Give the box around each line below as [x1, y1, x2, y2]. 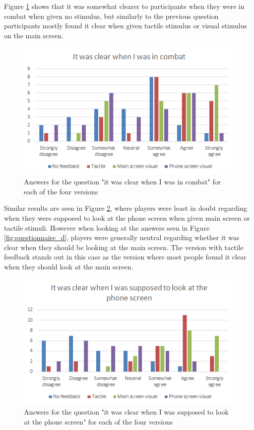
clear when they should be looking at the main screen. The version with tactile [4, 242, 244, 252]
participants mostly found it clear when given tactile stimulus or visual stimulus [4, 20, 247, 31]
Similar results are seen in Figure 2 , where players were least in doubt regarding [4, 203, 247, 213]
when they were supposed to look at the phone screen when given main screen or [4, 212, 250, 223]
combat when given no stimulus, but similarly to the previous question [4, 10, 219, 21]
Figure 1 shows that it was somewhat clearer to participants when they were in [4, 1, 245, 11]
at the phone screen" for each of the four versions [24, 416, 173, 427]
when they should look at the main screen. [4, 261, 133, 271]
